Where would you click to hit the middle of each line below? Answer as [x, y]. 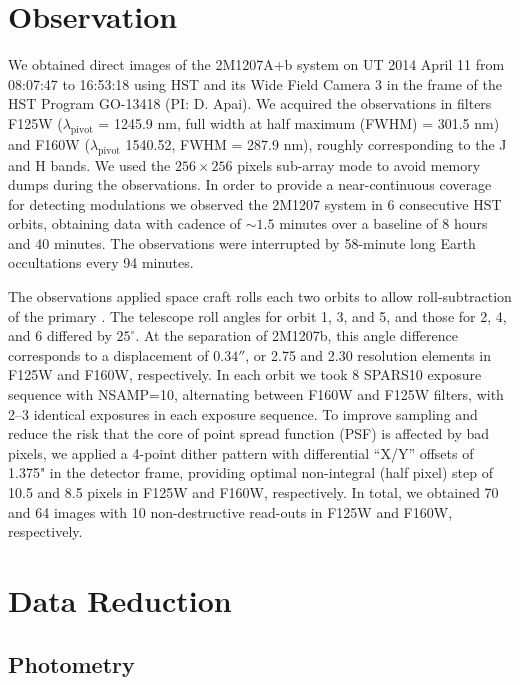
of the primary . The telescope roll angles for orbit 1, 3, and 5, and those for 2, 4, [257, 315]
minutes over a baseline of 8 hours [383, 223]
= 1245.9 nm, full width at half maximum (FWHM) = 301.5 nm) [299, 122]
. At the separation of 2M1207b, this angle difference [296, 335]
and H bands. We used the [89, 164]
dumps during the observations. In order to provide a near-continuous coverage [250, 184]
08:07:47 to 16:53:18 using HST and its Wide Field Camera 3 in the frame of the [255, 83]
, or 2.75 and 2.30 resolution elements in [368, 354]
